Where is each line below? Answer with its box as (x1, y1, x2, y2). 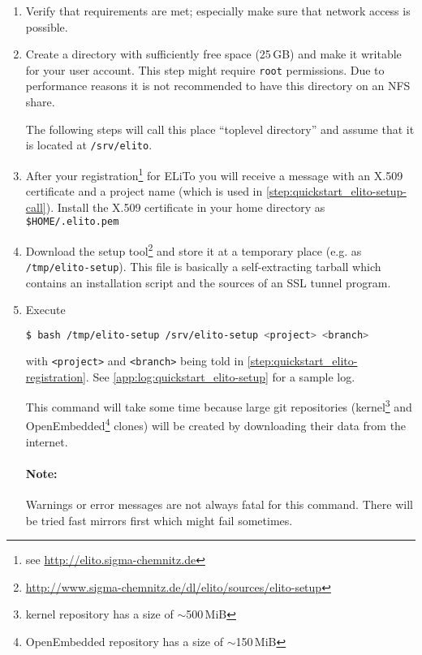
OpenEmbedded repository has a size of (25, 633, 223, 650)
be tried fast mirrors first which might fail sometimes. (25, 511, 293, 528)
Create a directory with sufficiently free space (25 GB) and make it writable (25, 45, 402, 62)
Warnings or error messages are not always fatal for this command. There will (25, 496, 413, 513)
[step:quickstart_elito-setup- (265, 183, 407, 200)
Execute (25, 301, 66, 318)
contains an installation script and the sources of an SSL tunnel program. (25, 274, 391, 291)
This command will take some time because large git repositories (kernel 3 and (25, 396, 412, 415)
